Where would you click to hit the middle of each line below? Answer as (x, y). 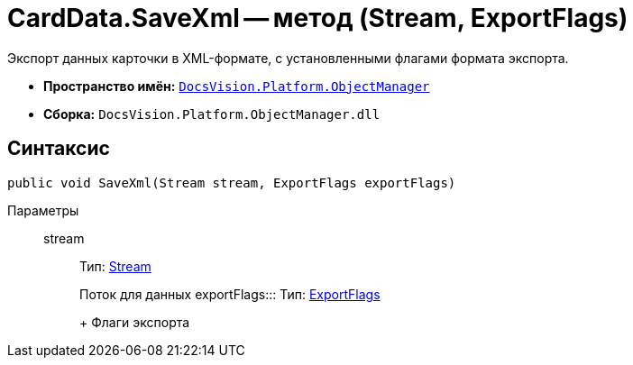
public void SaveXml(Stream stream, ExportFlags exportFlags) (232, 182)
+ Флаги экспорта (135, 322)
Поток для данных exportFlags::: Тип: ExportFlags (230, 294)
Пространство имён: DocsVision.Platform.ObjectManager (237, 86)
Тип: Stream (115, 266)
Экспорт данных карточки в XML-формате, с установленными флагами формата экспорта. (288, 58)
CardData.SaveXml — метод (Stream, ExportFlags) (318, 18)
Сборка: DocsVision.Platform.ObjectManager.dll (212, 114)
